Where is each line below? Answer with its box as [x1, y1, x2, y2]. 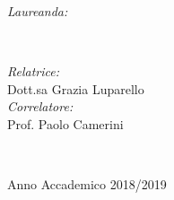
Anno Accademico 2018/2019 [7, 174, 167, 193]
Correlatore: [7, 97, 74, 116]
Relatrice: [7, 61, 59, 80]
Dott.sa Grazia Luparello [7, 79, 144, 98]
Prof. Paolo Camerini [7, 114, 124, 133]
